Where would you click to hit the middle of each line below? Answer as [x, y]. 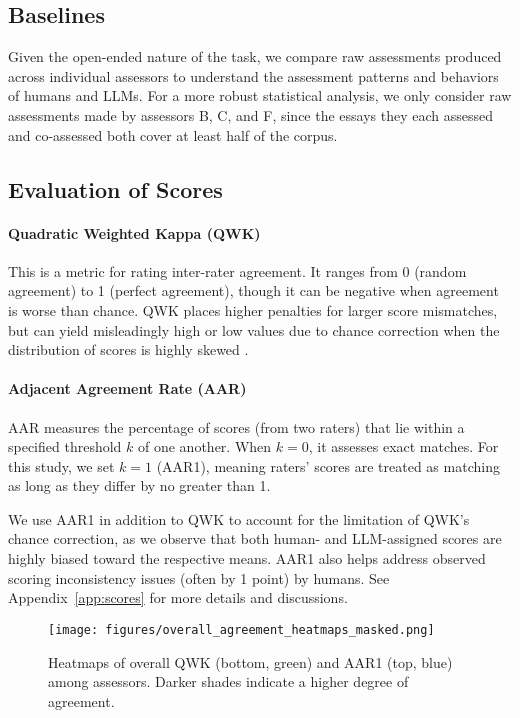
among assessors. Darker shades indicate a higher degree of [228, 681]
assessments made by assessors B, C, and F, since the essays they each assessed [251, 114]
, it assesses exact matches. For [403, 446]
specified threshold [65, 446]
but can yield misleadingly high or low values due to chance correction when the [254, 329]
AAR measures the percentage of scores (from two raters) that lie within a [236, 426]
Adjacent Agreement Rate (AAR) [127, 388]
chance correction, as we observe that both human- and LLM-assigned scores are [255, 538]
